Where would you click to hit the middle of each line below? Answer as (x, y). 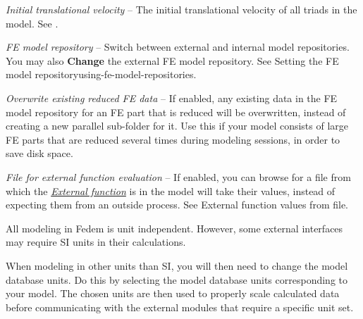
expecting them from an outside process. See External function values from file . (177, 205)
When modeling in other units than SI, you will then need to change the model (177, 265)
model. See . (32, 23)
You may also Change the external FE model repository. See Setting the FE (172, 60)
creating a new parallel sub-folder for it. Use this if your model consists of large (177, 126)
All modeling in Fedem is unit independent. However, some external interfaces (174, 228)
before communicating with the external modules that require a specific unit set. (180, 307)
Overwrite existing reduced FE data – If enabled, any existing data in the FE (172, 98)
